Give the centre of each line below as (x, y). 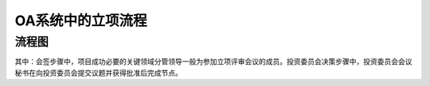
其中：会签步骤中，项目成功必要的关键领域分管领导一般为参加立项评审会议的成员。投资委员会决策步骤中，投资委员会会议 (213, 62)
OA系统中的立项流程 (81, 21)
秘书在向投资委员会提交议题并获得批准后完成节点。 (98, 73)
